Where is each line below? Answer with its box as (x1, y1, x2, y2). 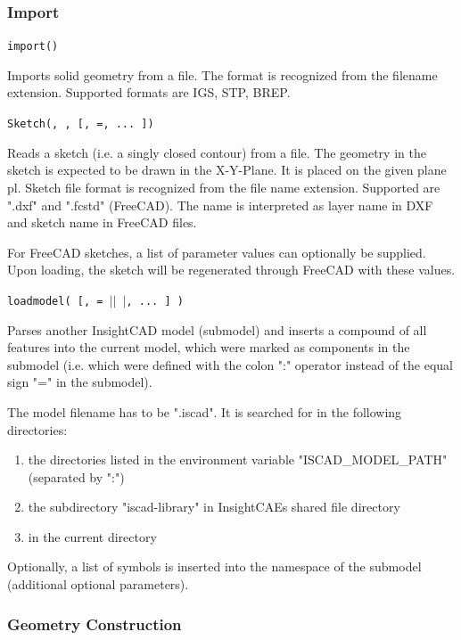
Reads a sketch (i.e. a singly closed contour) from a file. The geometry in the (7, 143, 426, 161)
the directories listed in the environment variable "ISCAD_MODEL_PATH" (28, 450, 448, 469)
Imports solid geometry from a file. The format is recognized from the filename (7, 65, 438, 84)
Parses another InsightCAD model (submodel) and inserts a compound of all (7, 320, 427, 339)
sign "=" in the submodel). (7, 373, 152, 391)
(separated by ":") (28, 467, 125, 486)
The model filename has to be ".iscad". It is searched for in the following (7, 402, 402, 421)
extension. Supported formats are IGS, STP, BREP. (7, 83, 291, 102)
